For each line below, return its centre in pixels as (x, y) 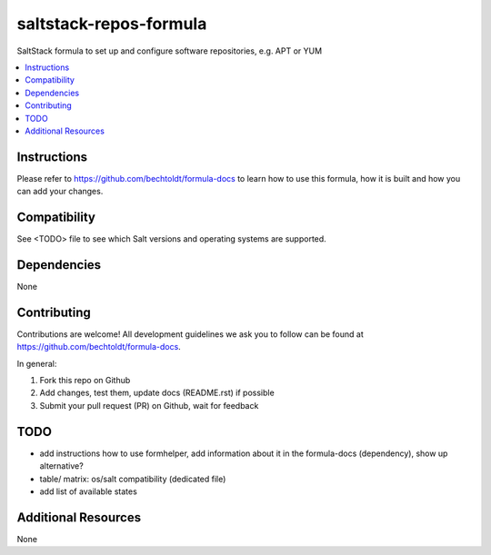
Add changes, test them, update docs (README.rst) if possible (157, 393)
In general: (37, 363)
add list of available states (89, 491)
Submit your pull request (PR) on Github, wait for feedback (149, 405)
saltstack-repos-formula (112, 24)
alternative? (61, 466)
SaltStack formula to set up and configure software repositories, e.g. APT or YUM (170, 51)
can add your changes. (60, 192)
